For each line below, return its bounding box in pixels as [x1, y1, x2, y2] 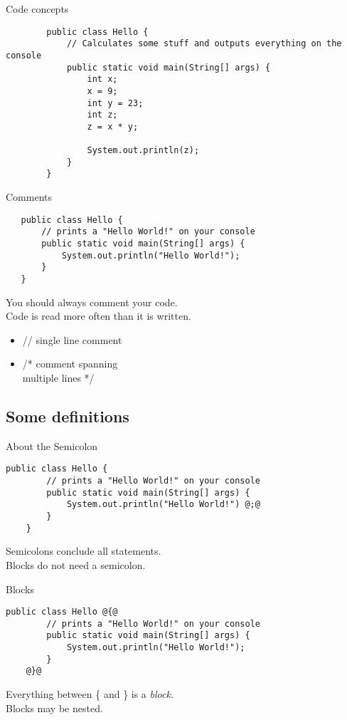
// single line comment [22, 332, 122, 347]
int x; [87, 74, 118, 85]
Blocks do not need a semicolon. [6, 557, 146, 572]
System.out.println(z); [87, 145, 200, 156]
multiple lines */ [22, 370, 95, 385]
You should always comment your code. [6, 294, 178, 309]
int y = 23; [87, 98, 144, 108]
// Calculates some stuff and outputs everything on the [66, 38, 342, 49]
